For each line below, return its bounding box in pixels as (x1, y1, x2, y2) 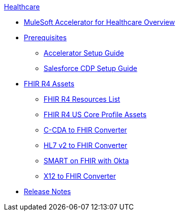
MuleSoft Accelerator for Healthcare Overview (24, 18, 175, 26)
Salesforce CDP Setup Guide (44, 64, 137, 72)
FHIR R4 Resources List (44, 95, 120, 103)
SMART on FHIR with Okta (44, 156, 129, 165)
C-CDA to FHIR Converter (44, 126, 127, 134)
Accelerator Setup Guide (44, 49, 124, 57)
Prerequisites (24, 33, 67, 42)
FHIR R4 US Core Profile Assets (44, 110, 147, 119)
